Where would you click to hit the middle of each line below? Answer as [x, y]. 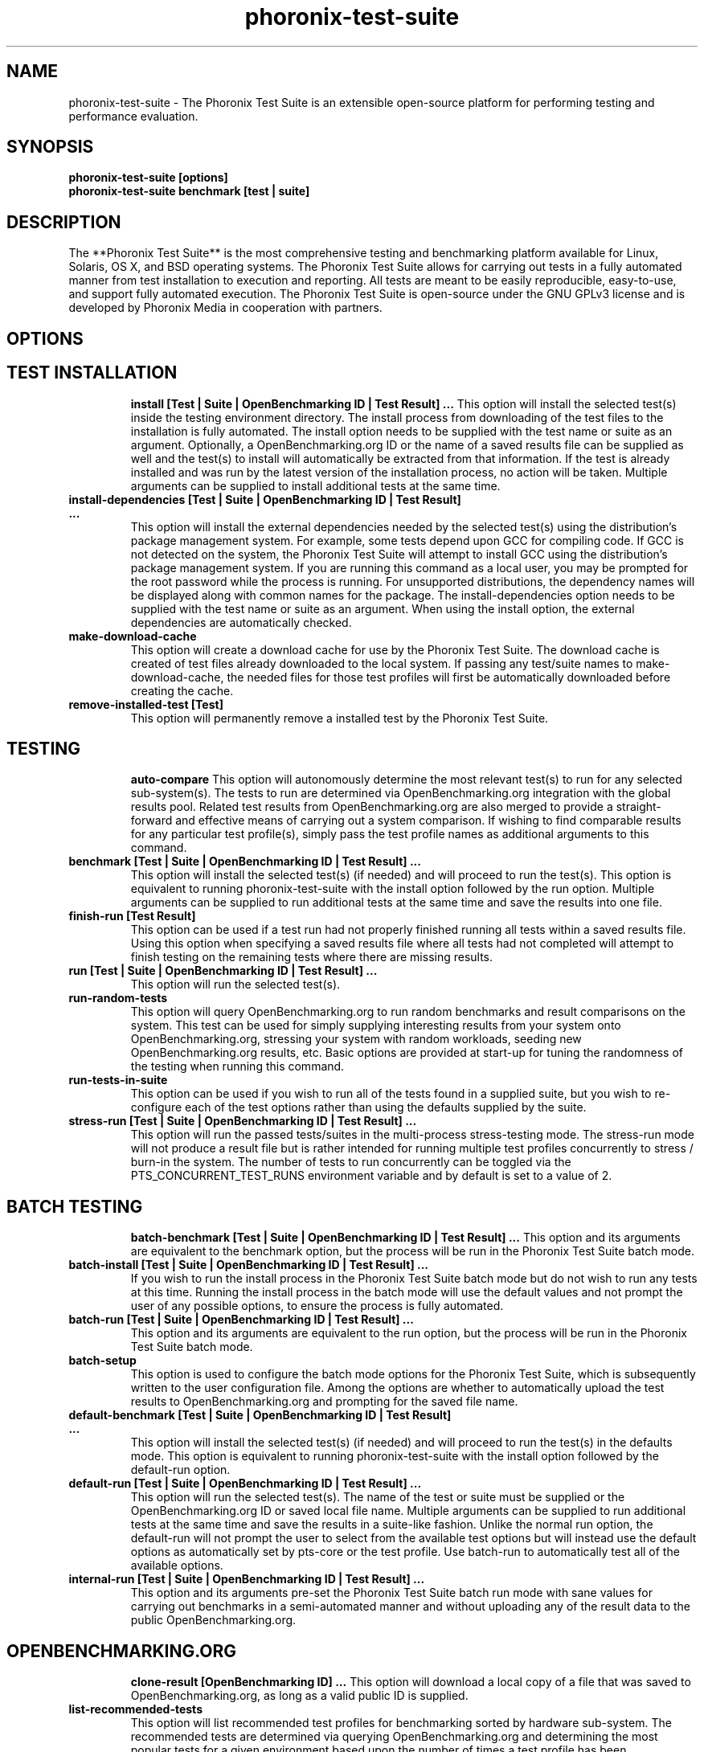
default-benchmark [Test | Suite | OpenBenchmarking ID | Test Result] [260, 1415]
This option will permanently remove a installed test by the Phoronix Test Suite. [340, 718]
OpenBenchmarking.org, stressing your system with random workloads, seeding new [356, 1039]
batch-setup [102, 1361]
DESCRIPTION [64, 222]
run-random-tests [118, 998]
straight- [639, 807]
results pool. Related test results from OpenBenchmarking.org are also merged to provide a [372, 807]
